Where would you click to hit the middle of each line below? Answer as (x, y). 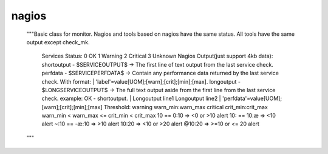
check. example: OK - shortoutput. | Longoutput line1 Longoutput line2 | (131, 99)
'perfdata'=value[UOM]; (252, 99)
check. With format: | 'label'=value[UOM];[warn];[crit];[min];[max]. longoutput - (141, 81)
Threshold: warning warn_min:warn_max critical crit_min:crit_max (186, 107)
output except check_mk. (58, 42)
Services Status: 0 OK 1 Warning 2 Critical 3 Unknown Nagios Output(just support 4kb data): (157, 56)
